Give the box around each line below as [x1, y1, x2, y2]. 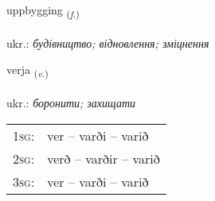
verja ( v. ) [6, 61, 49, 80]
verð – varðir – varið [47, 149, 160, 168]
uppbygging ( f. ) [6, 2, 80, 20]
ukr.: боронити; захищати [6, 95, 136, 111]
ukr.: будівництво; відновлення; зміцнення [6, 34, 209, 51]
